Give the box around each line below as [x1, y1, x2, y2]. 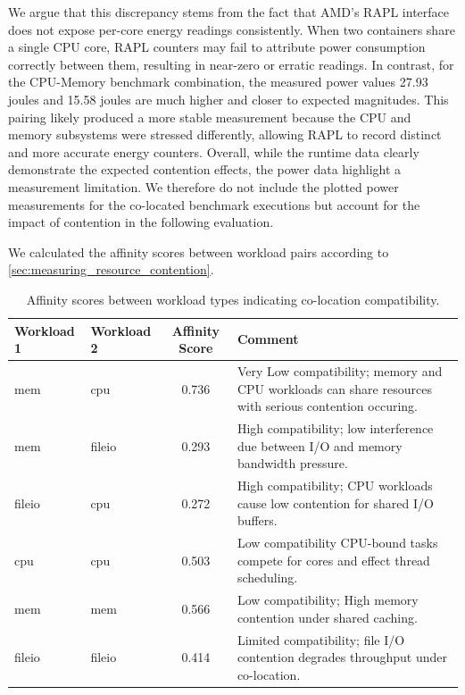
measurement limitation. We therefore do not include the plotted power [8, 177, 399, 196]
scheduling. [237, 568, 298, 587]
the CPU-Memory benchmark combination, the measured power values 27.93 [8, 72, 428, 91]
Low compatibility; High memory [237, 590, 419, 609]
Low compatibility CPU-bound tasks [237, 533, 438, 552]
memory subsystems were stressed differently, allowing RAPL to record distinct [8, 125, 442, 144]
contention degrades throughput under [237, 648, 448, 666]
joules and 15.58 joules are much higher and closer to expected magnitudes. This [8, 89, 449, 108]
